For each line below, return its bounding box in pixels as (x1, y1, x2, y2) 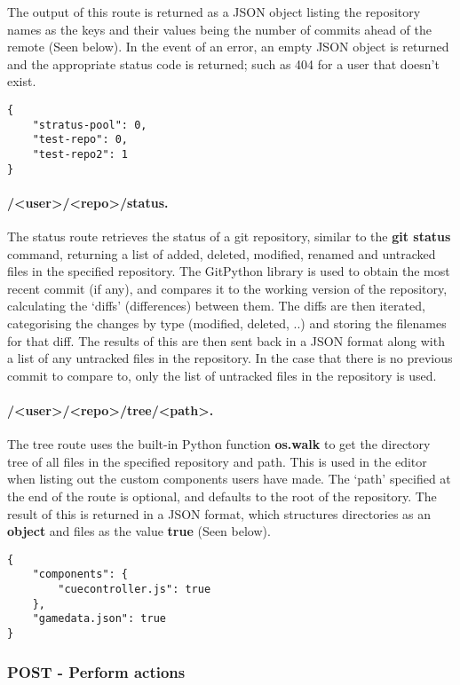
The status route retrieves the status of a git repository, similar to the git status (7, 227, 451, 246)
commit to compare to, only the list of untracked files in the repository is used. (7, 366, 437, 384)
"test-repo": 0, (32, 133, 129, 146)
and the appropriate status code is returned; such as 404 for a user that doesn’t (7, 54, 440, 73)
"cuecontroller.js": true (58, 583, 211, 596)
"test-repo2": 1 (32, 147, 129, 161)
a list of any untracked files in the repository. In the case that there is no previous (7, 349, 453, 367)
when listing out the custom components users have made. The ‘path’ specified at (7, 469, 451, 488)
